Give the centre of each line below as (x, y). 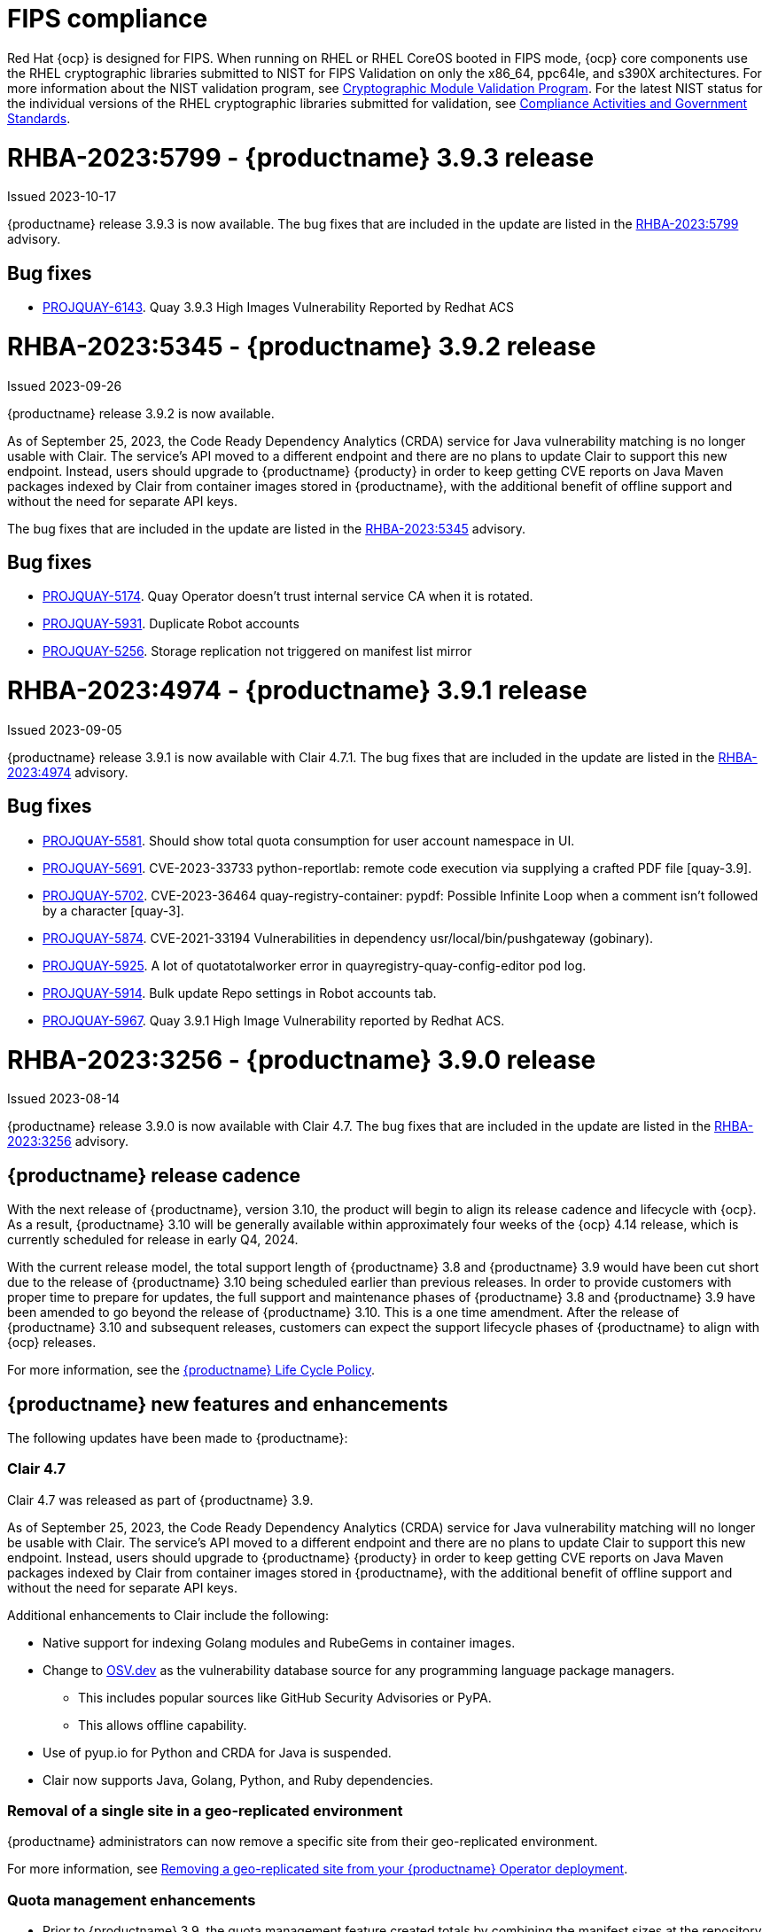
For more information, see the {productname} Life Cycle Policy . (191, 1370)
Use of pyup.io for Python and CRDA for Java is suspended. (217, 1752)
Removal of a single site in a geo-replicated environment (205, 1811)
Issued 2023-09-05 (65, 729)
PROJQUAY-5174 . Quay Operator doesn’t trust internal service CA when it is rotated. (288, 596)
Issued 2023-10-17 (62, 197)
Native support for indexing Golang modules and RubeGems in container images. (279, 1642)
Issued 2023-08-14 (64, 1099)
